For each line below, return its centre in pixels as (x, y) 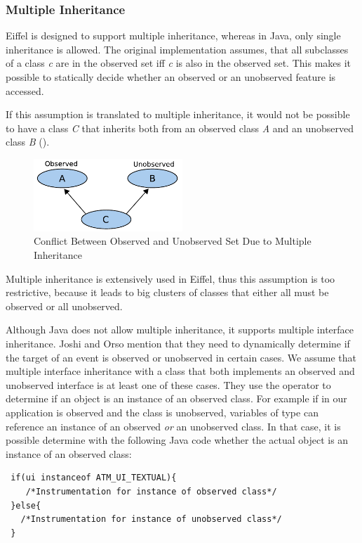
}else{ (26, 505)
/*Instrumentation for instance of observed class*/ (151, 491)
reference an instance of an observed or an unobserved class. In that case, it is (173, 426)
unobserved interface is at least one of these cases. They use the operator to (168, 384)
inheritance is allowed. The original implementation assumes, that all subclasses (177, 49)
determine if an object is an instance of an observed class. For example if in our (176, 398)
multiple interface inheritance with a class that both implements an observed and (180, 371)
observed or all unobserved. (64, 306)
